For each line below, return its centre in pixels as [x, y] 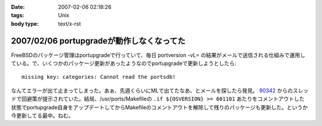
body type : [25, 23]
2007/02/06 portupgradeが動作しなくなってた [98, 41]
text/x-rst [69, 23]
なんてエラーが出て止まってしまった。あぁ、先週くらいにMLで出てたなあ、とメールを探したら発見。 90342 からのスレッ [160, 90]
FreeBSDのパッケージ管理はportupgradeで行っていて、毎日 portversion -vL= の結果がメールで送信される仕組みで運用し [158, 55]
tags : [18, 16]
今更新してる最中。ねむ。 [42, 116]
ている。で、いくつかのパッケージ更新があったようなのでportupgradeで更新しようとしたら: [124, 63]
